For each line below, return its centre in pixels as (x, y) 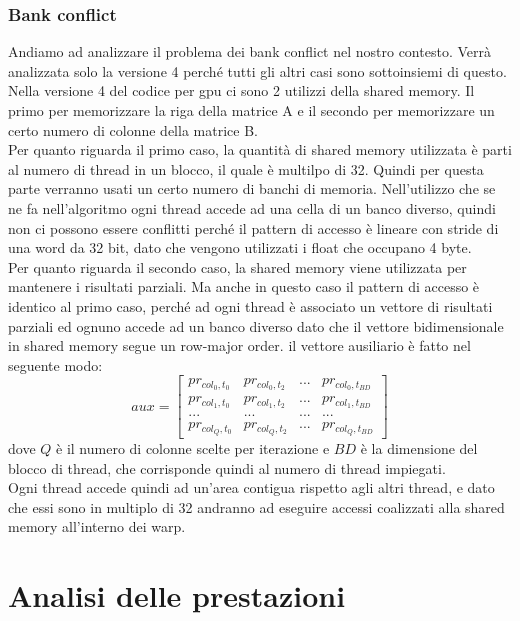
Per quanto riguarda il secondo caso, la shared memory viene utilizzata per (237, 266)
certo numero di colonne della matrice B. (133, 129)
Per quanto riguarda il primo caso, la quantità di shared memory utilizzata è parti (260, 149)
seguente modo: (55, 364)
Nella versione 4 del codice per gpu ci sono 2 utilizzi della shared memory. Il (241, 90)
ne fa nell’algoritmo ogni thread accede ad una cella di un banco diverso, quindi (252, 207)
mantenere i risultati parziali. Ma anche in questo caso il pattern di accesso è (244, 286)
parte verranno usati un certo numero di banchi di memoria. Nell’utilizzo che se (252, 188)
